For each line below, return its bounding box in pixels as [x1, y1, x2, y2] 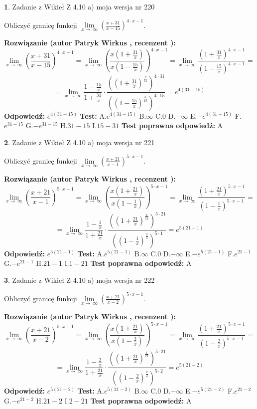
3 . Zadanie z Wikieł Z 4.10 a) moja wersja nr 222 [4, 274, 155, 285]
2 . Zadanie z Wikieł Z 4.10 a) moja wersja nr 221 [4, 137, 155, 147]
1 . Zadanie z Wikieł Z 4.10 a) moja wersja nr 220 [4, 1, 155, 11]
